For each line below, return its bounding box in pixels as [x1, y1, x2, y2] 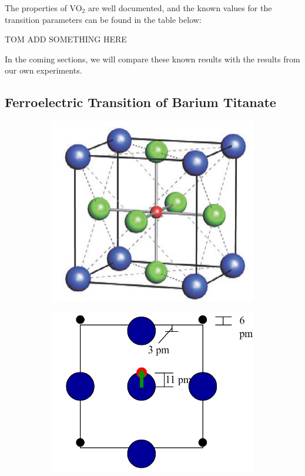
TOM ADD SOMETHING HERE [5, 33, 127, 45]
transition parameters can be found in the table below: [5, 13, 202, 25]
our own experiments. [5, 64, 82, 76]
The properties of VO [5, 2, 82, 14]
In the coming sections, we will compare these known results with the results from [5, 52, 300, 65]
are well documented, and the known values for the [88, 2, 272, 14]
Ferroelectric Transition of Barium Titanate [5, 93, 276, 111]
